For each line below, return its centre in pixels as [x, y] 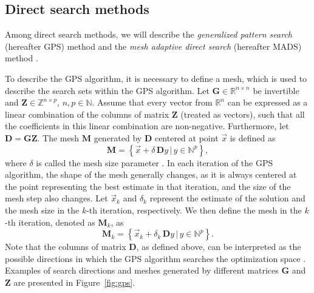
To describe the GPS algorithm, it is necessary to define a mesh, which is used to [156, 78]
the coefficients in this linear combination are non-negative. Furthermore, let [147, 126]
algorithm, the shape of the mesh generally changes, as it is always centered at [151, 174]
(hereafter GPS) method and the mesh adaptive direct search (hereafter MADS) [153, 46]
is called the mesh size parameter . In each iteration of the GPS [155, 162]
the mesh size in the [42, 210]
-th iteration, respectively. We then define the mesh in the [194, 210]
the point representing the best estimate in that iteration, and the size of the [148, 186]
